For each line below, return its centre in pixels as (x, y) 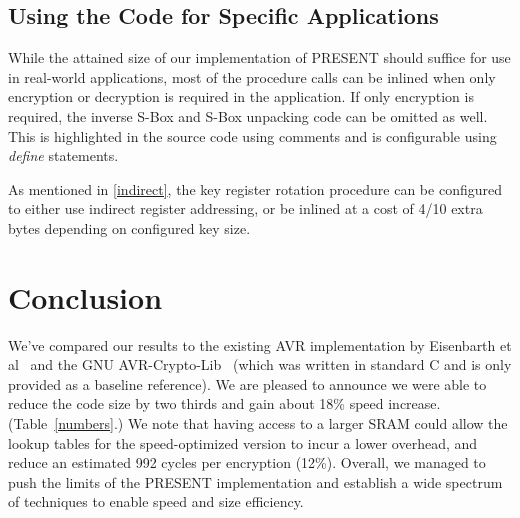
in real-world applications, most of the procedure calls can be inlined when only (252, 76)
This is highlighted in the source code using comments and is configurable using (252, 135)
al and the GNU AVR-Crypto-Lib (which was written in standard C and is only (260, 364)
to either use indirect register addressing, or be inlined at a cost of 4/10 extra (245, 208)
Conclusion (85, 296)
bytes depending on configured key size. (129, 227)
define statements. (63, 155)
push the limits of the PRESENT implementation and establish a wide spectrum (255, 481)
